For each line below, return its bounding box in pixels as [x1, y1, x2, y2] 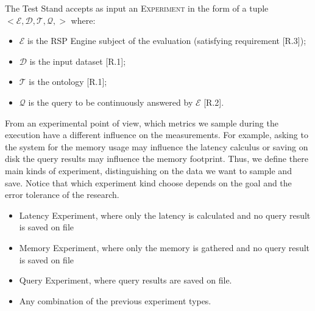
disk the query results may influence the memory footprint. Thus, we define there [5, 152, 308, 165]
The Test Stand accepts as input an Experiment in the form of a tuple [5, 2, 269, 14]
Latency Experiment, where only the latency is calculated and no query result [19, 208, 311, 221]
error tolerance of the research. [5, 188, 119, 201]
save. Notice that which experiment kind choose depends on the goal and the [5, 176, 292, 189]
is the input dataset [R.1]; [29, 54, 126, 67]
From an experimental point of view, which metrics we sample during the [5, 116, 278, 129]
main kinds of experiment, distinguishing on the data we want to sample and [5, 164, 292, 177]
